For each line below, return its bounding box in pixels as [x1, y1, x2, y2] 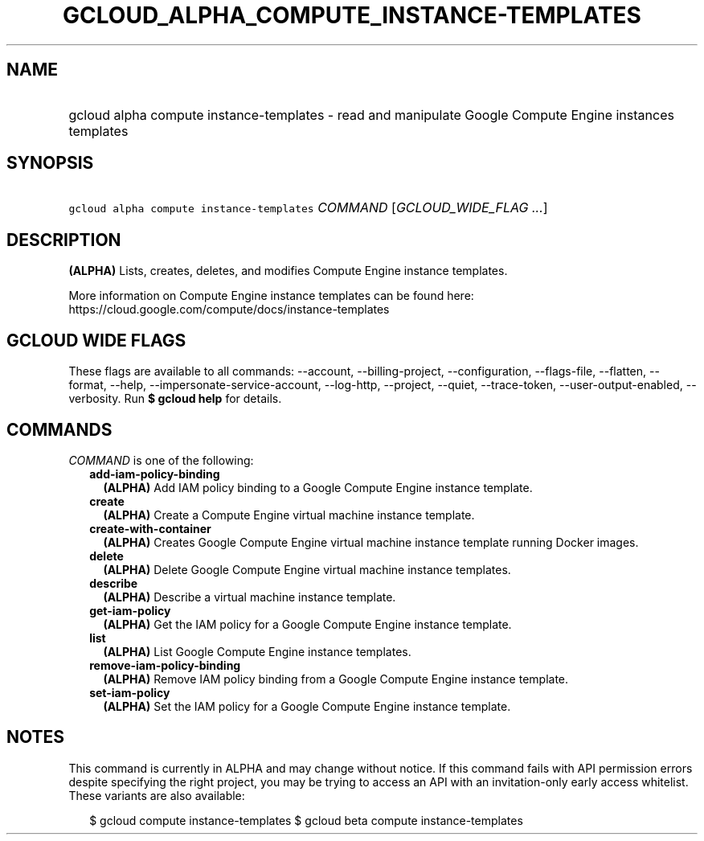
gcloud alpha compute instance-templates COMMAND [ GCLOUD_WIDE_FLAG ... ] [68, 199, 548, 216]
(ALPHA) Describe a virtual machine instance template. [103, 589, 396, 604]
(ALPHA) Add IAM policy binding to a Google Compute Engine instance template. [103, 480, 533, 494]
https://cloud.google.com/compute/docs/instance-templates [68, 302, 390, 317]
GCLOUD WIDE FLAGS [6, 330, 186, 351]
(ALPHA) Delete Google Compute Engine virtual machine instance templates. [103, 562, 511, 576]
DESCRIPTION [6, 229, 121, 250]
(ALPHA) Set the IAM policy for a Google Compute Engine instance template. [103, 699, 511, 713]
